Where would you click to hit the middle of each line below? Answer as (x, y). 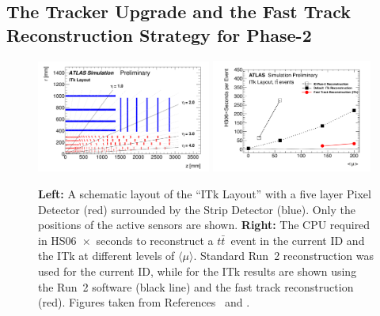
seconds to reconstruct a (155, 240)
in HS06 (57, 240)
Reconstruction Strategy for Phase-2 (159, 34)
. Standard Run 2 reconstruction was (283, 256)
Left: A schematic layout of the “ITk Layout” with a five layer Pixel (205, 194)
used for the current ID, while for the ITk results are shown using (198, 271)
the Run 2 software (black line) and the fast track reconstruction (196, 286)
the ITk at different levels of (106, 256)
